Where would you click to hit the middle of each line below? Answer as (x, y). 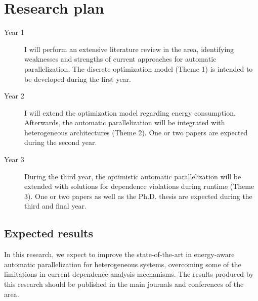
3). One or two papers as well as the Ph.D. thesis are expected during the (138, 196)
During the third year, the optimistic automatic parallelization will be (133, 176)
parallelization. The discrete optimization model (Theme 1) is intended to (139, 68)
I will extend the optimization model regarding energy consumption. (130, 112)
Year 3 (14, 159)
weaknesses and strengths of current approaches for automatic (120, 59)
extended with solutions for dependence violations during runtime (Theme (139, 186)
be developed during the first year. (78, 79)
